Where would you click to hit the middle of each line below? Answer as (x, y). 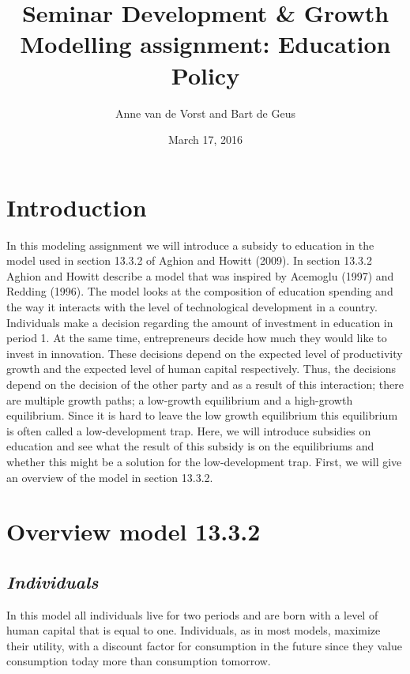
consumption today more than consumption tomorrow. (139, 661)
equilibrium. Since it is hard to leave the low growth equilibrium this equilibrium (202, 415)
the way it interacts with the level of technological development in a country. (192, 307)
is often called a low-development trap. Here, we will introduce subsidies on (189, 430)
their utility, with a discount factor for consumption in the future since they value (204, 645)
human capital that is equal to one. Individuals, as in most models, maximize (194, 630)
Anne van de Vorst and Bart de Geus (205, 113)
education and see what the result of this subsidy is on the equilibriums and (190, 446)
